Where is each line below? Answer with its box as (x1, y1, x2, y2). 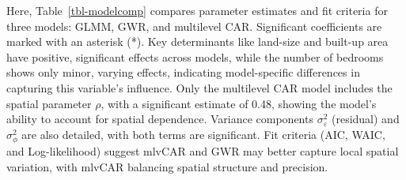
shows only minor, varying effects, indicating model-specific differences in (6, 64, 360, 81)
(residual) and (331, 111, 400, 127)
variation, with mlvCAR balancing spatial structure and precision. (6, 158, 328, 174)
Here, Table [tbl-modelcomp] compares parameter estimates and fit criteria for (6, 2, 388, 18)
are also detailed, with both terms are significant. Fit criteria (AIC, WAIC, (21, 126, 385, 142)
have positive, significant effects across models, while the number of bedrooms (6, 48, 384, 65)
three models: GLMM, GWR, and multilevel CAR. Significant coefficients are (6, 17, 382, 34)
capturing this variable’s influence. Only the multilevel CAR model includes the (6, 79, 393, 96)
